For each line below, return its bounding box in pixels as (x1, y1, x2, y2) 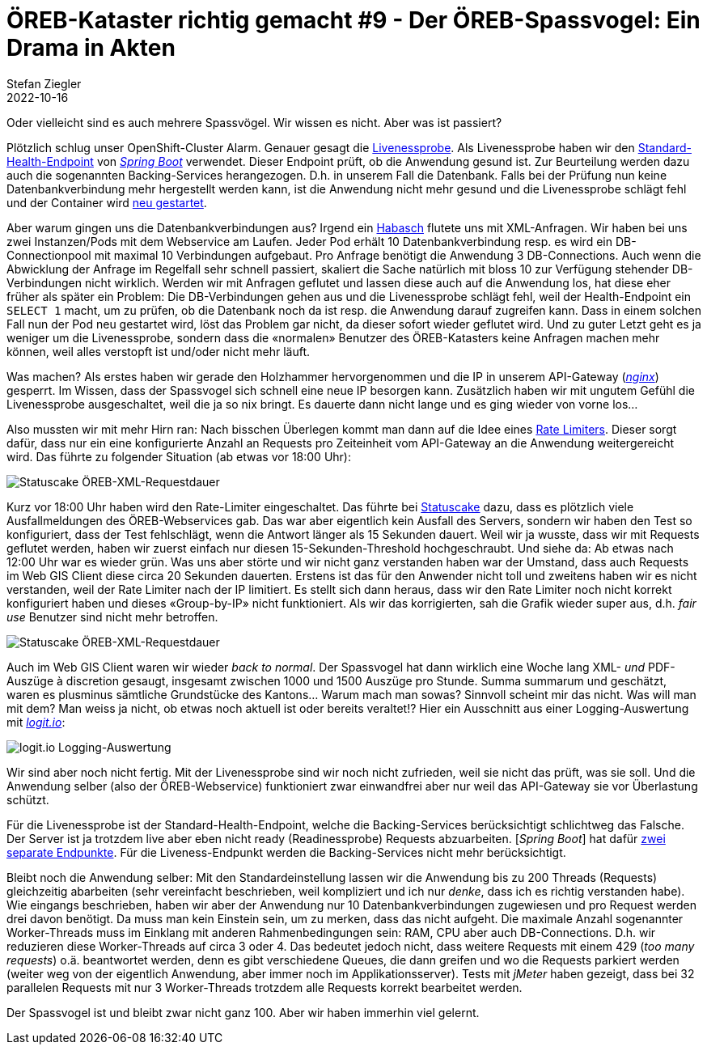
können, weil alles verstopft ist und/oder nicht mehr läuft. (6, 344, 310, 358)
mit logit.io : (6, 714, 66, 729)
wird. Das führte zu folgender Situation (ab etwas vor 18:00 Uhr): (6, 449, 351, 464)
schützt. (6, 792, 49, 807)
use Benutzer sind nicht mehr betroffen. (6, 609, 218, 624)
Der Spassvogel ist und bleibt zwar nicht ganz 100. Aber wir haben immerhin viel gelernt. (6, 1005, 480, 1019)
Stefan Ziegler (6, 76, 82, 91)
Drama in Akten (6, 34, 176, 61)
